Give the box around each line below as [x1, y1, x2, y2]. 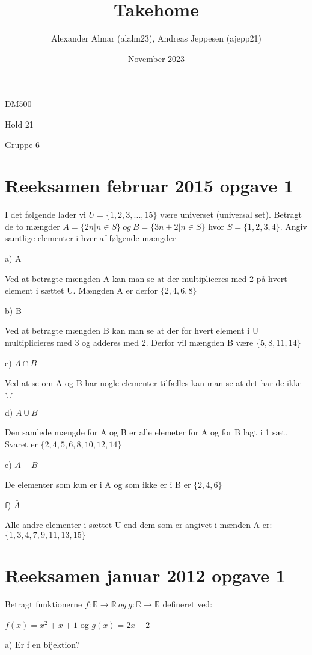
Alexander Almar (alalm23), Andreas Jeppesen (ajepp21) [50, 32, 262, 45]
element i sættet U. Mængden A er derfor [5, 284, 158, 297]
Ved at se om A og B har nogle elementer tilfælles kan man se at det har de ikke [5, 377, 302, 389]
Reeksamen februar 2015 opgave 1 [5, 173, 294, 198]
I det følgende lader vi [5, 208, 86, 221]
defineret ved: [162, 598, 213, 610]
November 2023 [127, 52, 185, 64]
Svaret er [5, 437, 38, 450]
